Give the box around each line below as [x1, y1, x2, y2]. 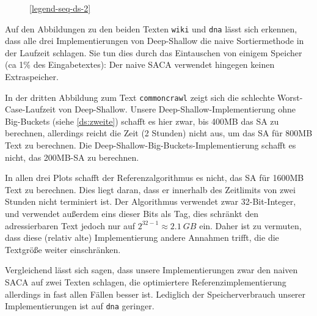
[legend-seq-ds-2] [29, 2, 91, 14]
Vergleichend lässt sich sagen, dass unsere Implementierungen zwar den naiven [5, 263, 298, 276]
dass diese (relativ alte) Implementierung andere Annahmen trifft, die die [5, 231, 279, 244]
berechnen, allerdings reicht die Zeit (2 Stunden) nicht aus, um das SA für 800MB [5, 127, 313, 139]
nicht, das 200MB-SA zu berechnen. [5, 150, 139, 163]
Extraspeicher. [5, 70, 59, 83]
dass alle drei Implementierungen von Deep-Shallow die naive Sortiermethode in [5, 34, 304, 47]
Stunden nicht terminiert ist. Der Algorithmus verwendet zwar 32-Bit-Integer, [5, 195, 296, 208]
